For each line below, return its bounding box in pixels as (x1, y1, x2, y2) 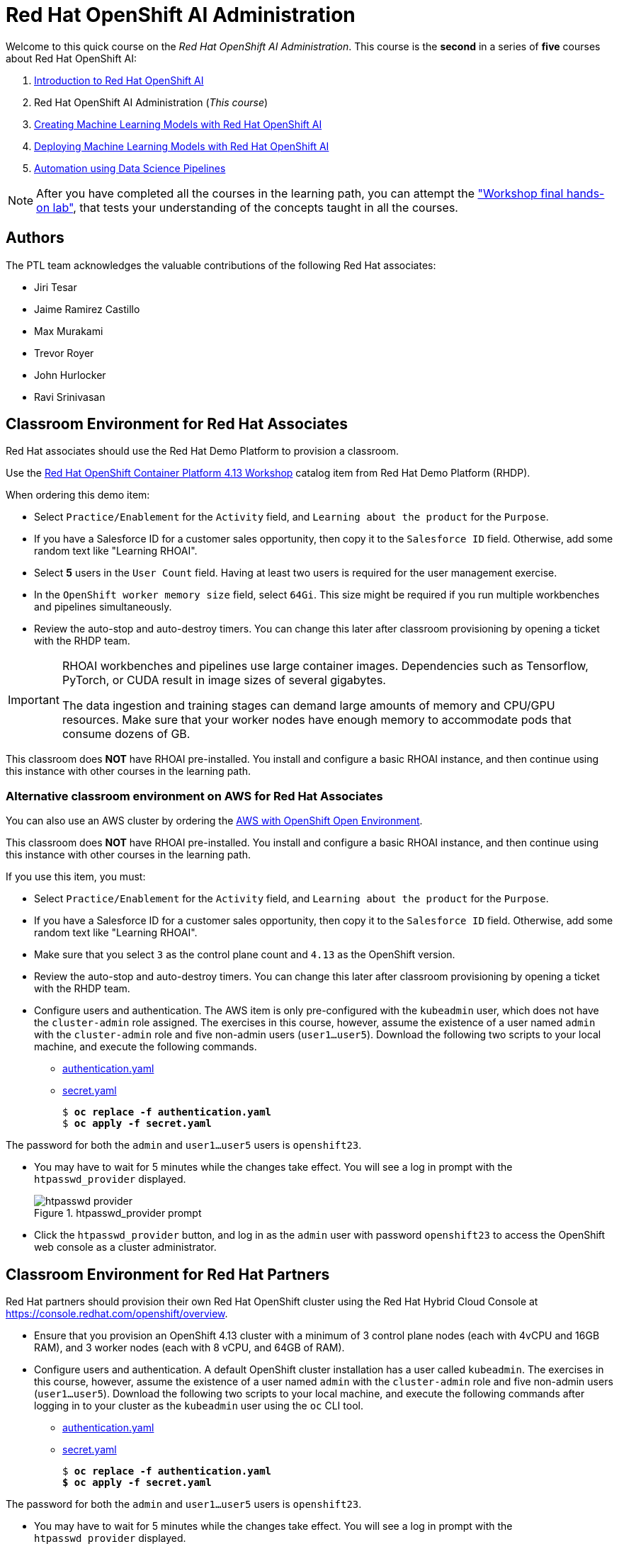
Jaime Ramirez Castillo (34, 302, 140, 315)
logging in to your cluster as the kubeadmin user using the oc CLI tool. (34, 1400, 363, 1412)
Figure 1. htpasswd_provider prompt (34, 1207, 202, 1220)
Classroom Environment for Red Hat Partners (6, 1265, 330, 1283)
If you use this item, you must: (6, 870, 146, 883)
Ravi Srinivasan (34, 390, 106, 403)
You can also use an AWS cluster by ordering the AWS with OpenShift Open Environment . (6, 814, 423, 827)
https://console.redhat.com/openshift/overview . (6, 1307, 228, 1320)
